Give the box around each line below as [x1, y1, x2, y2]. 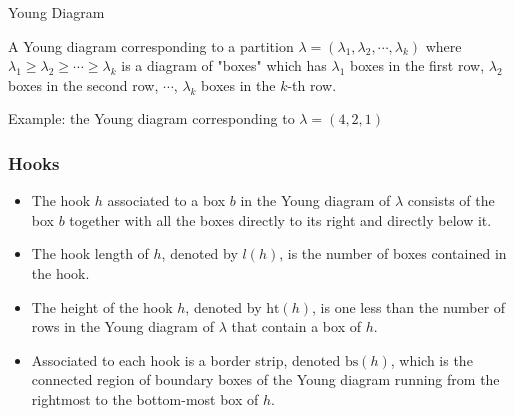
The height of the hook [31, 296, 173, 317]
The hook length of [31, 243, 149, 264]
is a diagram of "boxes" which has [121, 55, 327, 76]
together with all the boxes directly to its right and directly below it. [69, 209, 492, 230]
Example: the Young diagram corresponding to [8, 108, 295, 129]
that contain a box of [231, 316, 361, 337]
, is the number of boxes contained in [279, 243, 507, 264]
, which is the [390, 349, 473, 370]
